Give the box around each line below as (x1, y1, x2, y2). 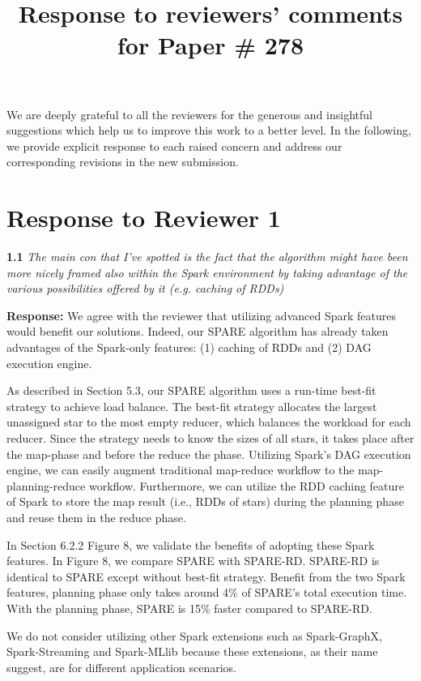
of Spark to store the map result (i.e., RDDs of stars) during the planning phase (6, 493, 404, 510)
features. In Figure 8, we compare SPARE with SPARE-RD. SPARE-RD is (6, 552, 380, 569)
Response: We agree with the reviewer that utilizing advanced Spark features (6, 306, 396, 323)
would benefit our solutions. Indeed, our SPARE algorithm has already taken (6, 323, 389, 340)
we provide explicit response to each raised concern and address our (6, 137, 342, 154)
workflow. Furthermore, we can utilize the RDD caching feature (88, 477, 405, 494)
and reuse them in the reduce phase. (6, 508, 186, 525)
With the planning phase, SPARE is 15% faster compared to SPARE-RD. (6, 599, 372, 616)
